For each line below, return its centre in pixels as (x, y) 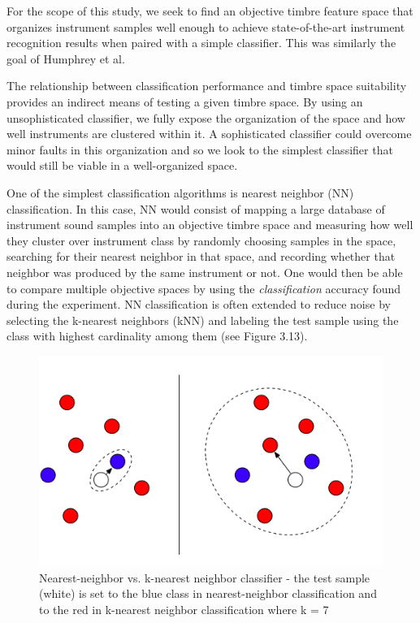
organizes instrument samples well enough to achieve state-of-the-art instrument (206, 26)
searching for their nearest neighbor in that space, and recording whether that (201, 256)
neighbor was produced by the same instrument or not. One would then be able (205, 272)
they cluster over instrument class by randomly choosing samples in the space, (201, 240)
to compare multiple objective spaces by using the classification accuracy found (204, 288)
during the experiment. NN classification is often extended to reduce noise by (199, 304)
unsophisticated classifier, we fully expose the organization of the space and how (206, 117)
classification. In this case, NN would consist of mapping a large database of (196, 208)
